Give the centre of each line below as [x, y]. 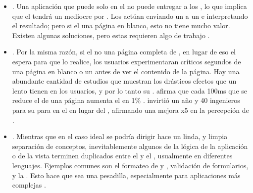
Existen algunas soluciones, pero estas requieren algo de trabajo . [111, 35]
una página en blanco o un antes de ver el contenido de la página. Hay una [126, 71]
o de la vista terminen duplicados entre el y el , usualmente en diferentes [122, 156]
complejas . [29, 185]
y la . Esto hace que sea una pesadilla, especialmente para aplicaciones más [126, 175]
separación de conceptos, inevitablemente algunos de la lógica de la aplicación [130, 146]
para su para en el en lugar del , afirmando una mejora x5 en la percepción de [130, 110]
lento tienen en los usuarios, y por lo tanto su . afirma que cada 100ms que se [130, 90]
